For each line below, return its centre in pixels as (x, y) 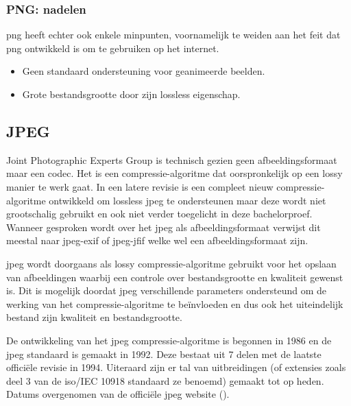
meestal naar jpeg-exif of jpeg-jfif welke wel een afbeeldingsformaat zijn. (157, 240)
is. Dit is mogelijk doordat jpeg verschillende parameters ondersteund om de (167, 290)
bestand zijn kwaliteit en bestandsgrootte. (94, 317)
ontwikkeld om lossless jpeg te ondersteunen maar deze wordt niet (187, 200)
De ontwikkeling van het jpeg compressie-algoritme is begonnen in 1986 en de (169, 340)
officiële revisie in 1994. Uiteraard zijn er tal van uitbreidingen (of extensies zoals (176, 367)
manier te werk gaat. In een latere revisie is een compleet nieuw (140, 186)
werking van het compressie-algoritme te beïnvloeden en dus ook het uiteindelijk (175, 303)
